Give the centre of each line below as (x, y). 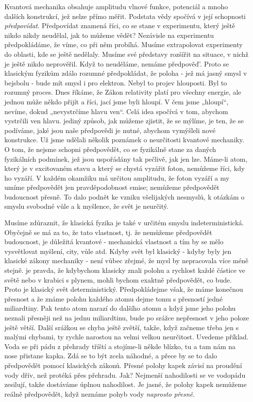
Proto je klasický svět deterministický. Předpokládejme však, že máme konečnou (124, 289)
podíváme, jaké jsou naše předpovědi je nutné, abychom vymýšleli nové (110, 130)
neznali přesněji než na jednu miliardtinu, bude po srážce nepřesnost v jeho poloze (127, 318)
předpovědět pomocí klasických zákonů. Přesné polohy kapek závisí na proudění (123, 365)
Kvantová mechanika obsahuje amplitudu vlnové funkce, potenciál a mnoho (116, 6)
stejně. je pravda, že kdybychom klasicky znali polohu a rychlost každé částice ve (125, 270)
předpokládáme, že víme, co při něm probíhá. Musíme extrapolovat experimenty (124, 44)
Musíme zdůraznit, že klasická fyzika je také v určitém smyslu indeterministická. (124, 223)
